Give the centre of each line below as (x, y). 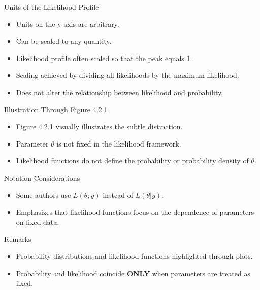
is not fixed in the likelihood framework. (119, 143)
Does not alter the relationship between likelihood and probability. (120, 92)
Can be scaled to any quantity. (64, 41)
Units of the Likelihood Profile (52, 7)
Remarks (18, 239)
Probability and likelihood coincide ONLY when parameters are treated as (133, 273)
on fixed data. (38, 222)
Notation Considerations (42, 177)
